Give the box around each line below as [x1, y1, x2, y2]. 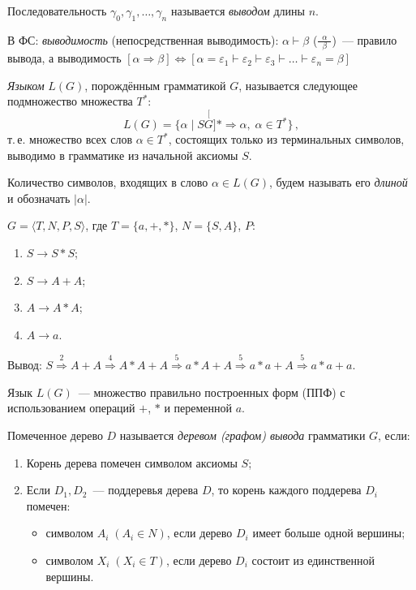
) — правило [332, 31, 397, 48]
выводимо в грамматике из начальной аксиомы [7, 146, 238, 163]
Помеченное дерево [7, 427, 103, 444]
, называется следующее [238, 76, 358, 93]
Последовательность [7, 2, 107, 19]
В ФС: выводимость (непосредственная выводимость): [7, 31, 279, 48]
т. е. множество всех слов [7, 131, 133, 148]
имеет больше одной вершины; [252, 524, 405, 541]
